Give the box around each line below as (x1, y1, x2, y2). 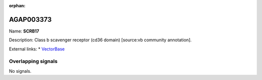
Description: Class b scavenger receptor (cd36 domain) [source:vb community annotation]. (9, 37, 192, 43)
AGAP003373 (9, 15, 52, 24)
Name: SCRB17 (9, 28, 39, 34)
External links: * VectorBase (9, 46, 65, 52)
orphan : (9, 3, 26, 8)
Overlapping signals (9, 58, 58, 65)
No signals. (9, 68, 32, 74)
